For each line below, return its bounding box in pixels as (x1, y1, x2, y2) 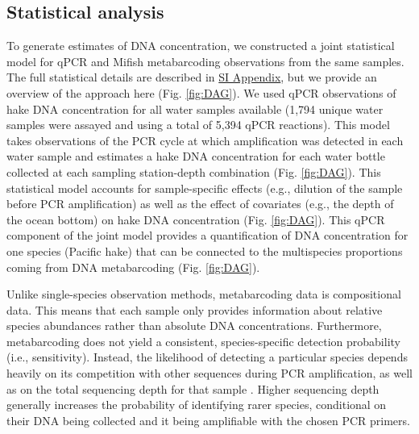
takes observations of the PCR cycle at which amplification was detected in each (6, 131, 404, 148)
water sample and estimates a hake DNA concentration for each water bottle (6, 148, 385, 165)
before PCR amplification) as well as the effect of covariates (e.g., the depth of (6, 195, 394, 212)
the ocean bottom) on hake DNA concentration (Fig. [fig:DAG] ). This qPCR (6, 211, 385, 227)
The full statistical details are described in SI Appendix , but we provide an (6, 69, 377, 86)
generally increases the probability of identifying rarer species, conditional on (6, 396, 387, 413)
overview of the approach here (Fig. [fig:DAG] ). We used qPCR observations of (6, 84, 396, 101)
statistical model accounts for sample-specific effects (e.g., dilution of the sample (6, 179, 403, 196)
